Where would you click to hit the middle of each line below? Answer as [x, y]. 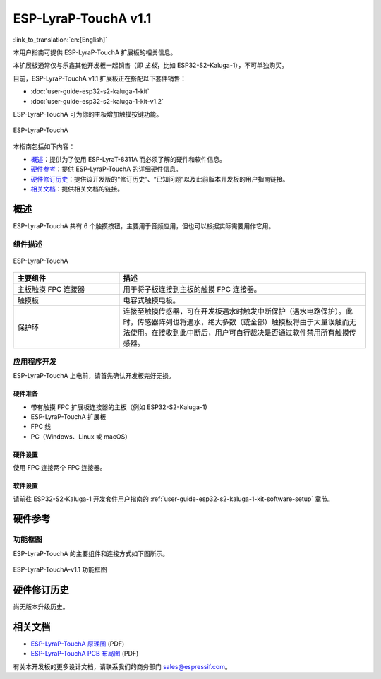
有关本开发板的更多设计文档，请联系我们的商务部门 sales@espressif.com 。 [122, 666]
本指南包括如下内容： [44, 146]
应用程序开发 [35, 362]
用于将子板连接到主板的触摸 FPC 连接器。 [192, 290]
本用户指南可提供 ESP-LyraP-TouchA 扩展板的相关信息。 [95, 52]
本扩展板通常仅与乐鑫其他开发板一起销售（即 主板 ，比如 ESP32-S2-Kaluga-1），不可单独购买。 [151, 65]
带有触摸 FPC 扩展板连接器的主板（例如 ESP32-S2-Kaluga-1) [119, 407]
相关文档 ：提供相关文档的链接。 [77, 189]
